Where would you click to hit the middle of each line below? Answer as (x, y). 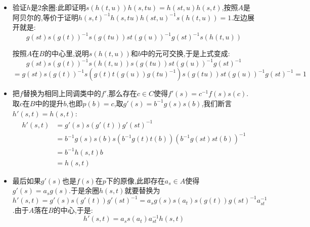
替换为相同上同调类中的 (62, 93)
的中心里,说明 (67, 53)
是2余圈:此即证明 (58, 7)
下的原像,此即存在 (135, 180)
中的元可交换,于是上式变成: (185, 53)
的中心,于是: (73, 210)
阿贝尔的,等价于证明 (45, 17)
